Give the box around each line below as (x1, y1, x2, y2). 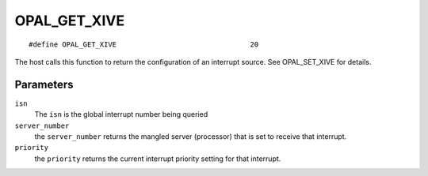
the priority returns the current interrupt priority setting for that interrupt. (34, 154, 281, 163)
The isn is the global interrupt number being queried (34, 110, 208, 119)
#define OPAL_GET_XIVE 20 (29, 39, 259, 49)
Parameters (14, 77, 74, 91)
